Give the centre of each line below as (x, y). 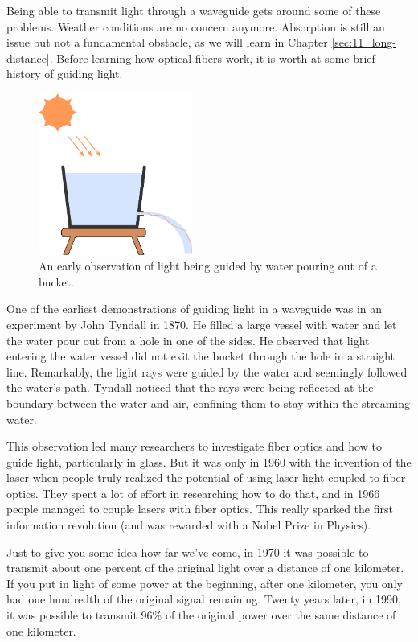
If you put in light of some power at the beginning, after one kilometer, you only (205, 583)
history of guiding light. (65, 74)
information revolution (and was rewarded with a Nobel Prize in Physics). (189, 525)
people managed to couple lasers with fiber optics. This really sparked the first (200, 509)
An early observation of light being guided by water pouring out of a (208, 266)
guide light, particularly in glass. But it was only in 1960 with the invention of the (209, 461)
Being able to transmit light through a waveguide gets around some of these (194, 10)
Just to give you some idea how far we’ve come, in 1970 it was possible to (188, 551)
